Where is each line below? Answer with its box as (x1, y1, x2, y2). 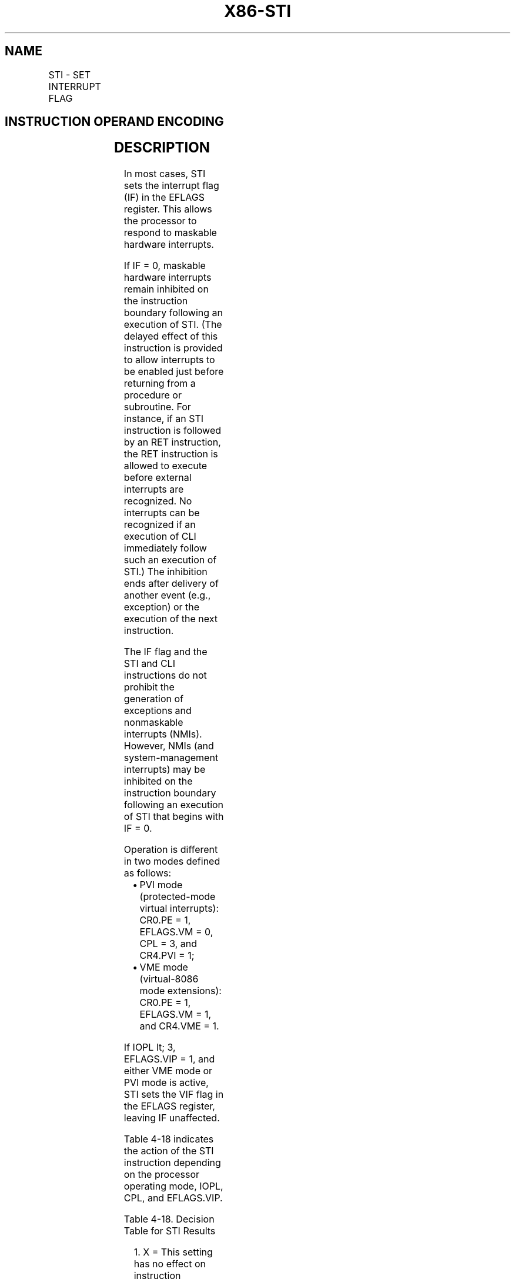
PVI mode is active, (123, 1077, 209, 1089)
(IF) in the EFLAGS (123, 191, 205, 204)
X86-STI (223, 1, 292, 21)
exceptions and (123, 705, 192, 717)
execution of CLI (123, 530, 196, 543)
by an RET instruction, (123, 436, 221, 449)
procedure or (123, 389, 182, 401)
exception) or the (123, 601, 200, 613)
